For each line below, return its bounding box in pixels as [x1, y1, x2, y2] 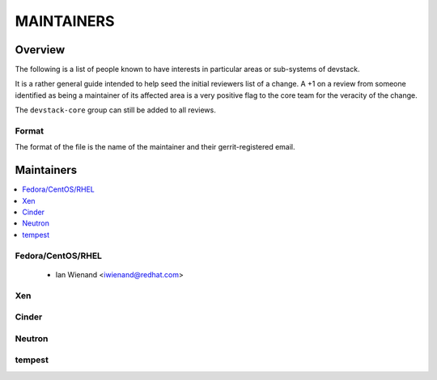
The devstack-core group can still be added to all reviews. [15, 105, 216, 115]
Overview [15, 43, 66, 57]
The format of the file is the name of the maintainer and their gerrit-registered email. [15, 142, 295, 152]
